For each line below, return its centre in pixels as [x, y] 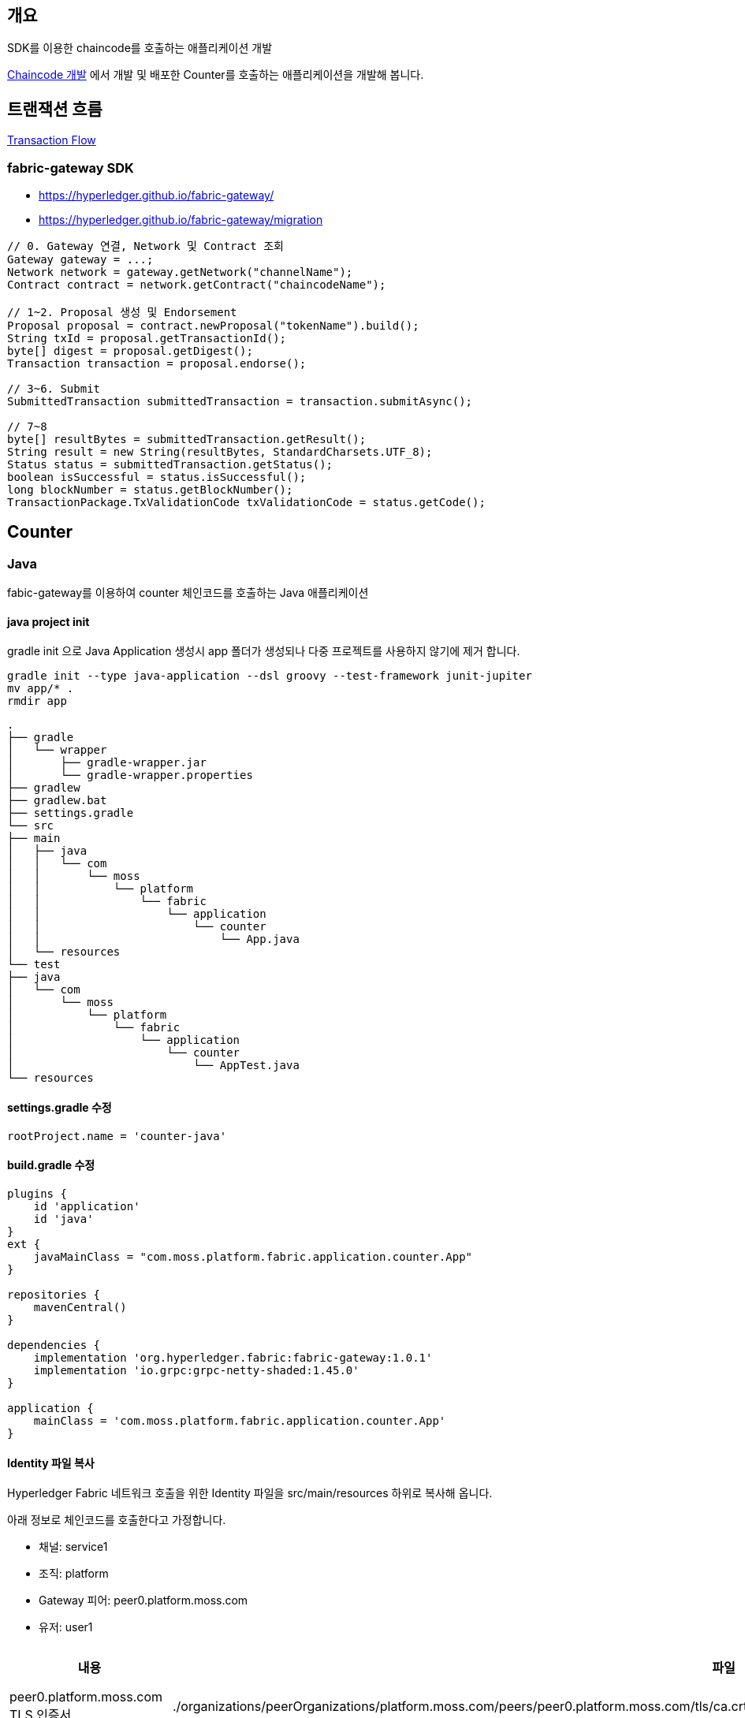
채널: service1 [73, 1547]
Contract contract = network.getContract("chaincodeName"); [197, 285]
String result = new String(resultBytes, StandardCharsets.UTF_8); [220, 452]
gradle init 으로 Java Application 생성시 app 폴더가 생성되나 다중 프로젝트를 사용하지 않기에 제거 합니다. [264, 651]
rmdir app [37, 701]
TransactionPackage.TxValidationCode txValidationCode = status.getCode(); [246, 503]
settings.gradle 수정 [60, 1108]
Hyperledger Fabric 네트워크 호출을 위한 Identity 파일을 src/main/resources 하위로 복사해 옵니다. [250, 1493]
